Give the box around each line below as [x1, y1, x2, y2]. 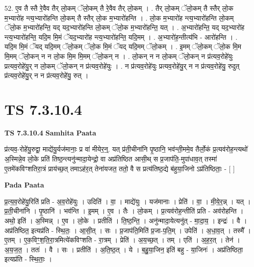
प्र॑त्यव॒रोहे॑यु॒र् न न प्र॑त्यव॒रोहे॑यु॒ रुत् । [4, 70, 89, 80]
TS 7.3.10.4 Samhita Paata [4, 127, 97, 137]
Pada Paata [4, 180, 44, 190]
